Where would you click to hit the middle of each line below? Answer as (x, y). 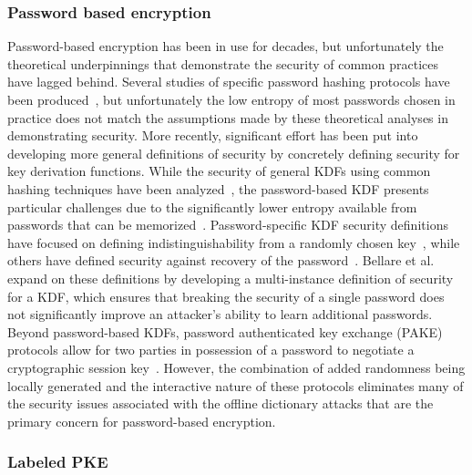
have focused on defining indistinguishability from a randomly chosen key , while (234, 242)
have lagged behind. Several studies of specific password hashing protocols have (229, 82)
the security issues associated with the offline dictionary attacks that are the (221, 403)
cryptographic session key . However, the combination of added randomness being (236, 367)
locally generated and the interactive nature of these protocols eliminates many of (236, 385)
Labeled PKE (58, 462)
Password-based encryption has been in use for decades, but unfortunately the (226, 46)
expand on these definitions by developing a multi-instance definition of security (231, 278)
